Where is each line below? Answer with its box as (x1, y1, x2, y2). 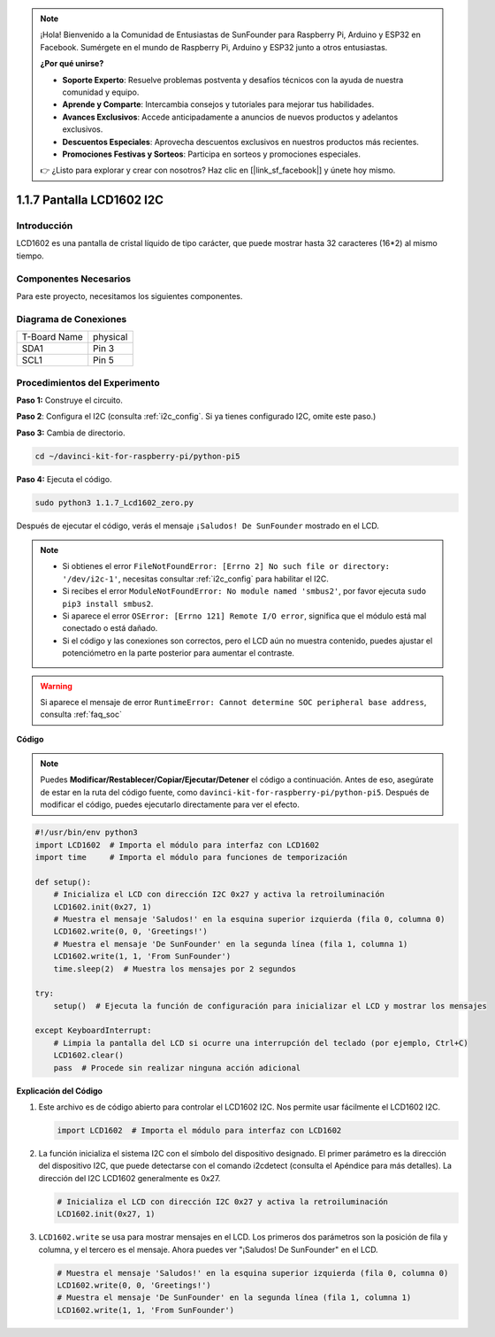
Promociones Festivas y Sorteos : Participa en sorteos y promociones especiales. (62, 149, 362, 159)
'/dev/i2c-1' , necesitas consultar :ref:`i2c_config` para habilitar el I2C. (62, 573, 329, 584)
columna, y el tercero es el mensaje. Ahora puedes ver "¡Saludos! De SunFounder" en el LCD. (38, 1244, 379, 1255)
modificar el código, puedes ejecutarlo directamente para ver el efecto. (40, 799, 300, 810)
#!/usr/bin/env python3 (34, 827, 139, 838)
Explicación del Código (16, 1085, 103, 1096)
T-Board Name (21, 331, 83, 343)
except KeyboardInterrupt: (34, 1026, 152, 1035)
